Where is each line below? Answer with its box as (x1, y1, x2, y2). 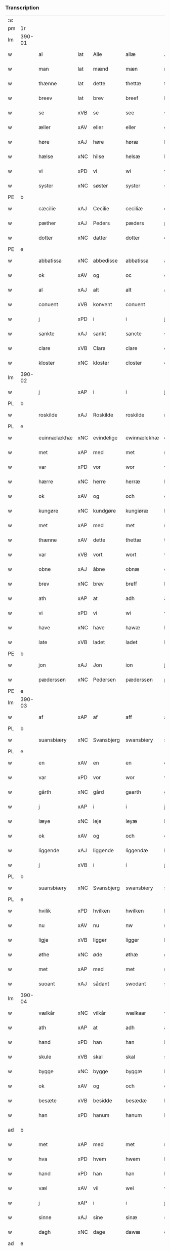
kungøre (38, 507, 59, 515)
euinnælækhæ (38, 434, 73, 441)
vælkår (38, 1010, 55, 1017)
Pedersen (93, 676, 116, 683)
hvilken (93, 907, 110, 914)
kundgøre (93, 507, 116, 515)
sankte (38, 330, 55, 337)
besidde (93, 1097, 112, 1104)
